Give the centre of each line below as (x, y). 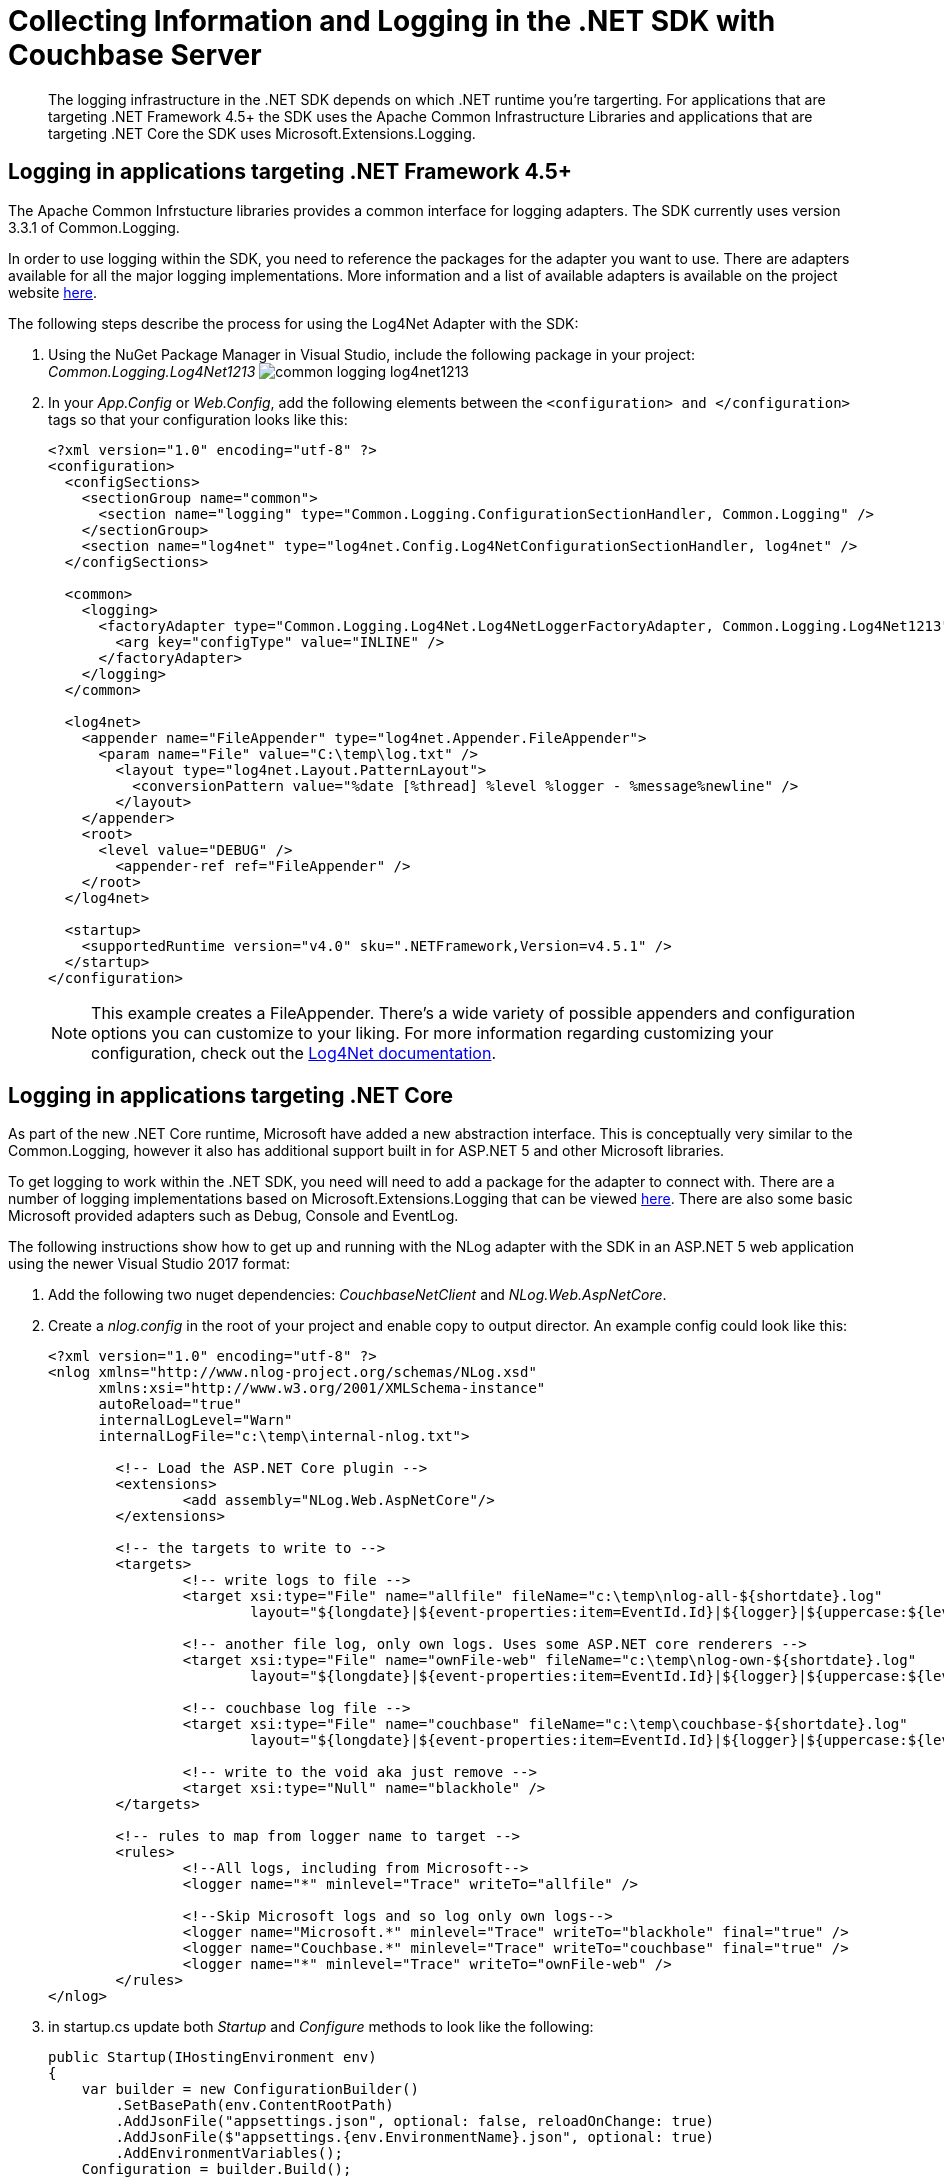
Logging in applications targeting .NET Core (231, 1096)
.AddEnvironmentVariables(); (229, 2153)
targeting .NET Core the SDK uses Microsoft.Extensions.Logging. (262, 133)
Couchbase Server (135, 55)
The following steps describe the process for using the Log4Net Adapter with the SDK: (293, 323)
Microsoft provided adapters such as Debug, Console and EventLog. (233, 1216)
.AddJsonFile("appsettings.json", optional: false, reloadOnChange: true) (414, 2121)
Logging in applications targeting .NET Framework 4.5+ (290, 172)
